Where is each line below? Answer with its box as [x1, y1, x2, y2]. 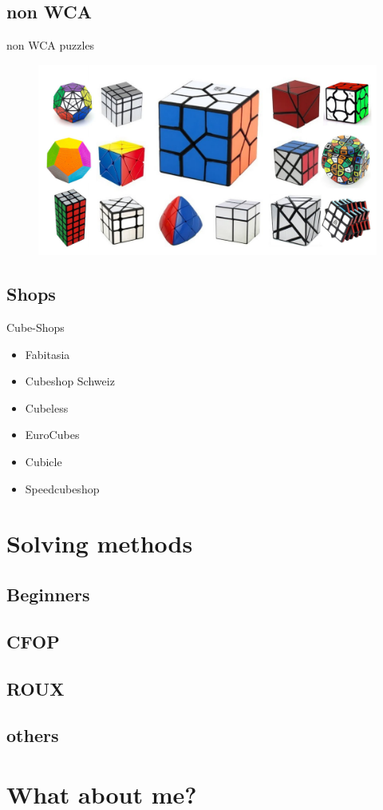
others [6, 723, 59, 748]
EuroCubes [25, 426, 80, 443]
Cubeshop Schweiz [25, 373, 115, 389]
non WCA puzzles [6, 37, 95, 54]
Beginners [6, 582, 90, 607]
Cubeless [25, 399, 69, 416]
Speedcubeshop [25, 480, 100, 497]
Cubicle [25, 453, 62, 470]
